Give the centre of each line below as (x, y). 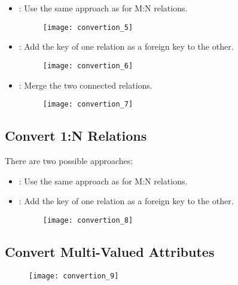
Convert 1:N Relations (76, 136)
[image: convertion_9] (74, 276)
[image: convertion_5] (88, 27)
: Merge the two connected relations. (86, 85)
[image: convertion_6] (88, 66)
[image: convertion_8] (88, 220)
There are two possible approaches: (69, 160)
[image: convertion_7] (88, 104)
